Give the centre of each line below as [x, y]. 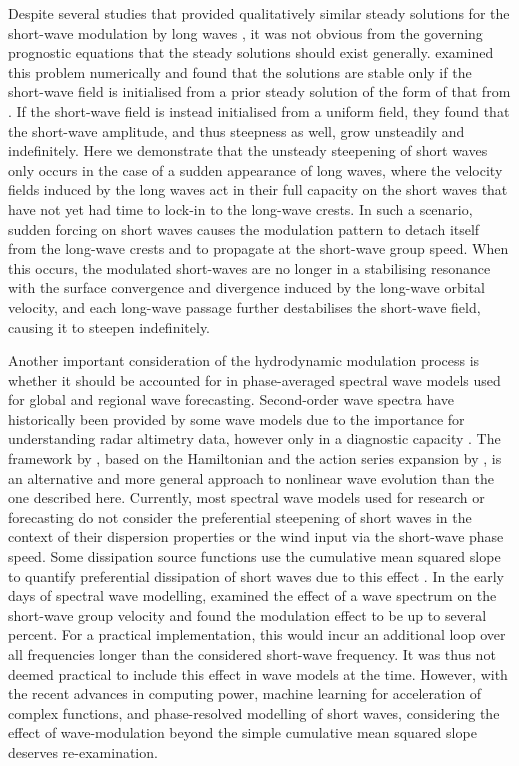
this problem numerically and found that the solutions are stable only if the [240, 71]
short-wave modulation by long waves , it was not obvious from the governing [245, 32]
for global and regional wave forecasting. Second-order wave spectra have [231, 399]
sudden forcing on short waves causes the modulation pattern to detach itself [244, 228]
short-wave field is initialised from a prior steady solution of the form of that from [259, 91]
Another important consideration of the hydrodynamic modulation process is [244, 360]
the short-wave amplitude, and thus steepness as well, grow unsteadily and [236, 130]
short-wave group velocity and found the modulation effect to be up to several [247, 614]
